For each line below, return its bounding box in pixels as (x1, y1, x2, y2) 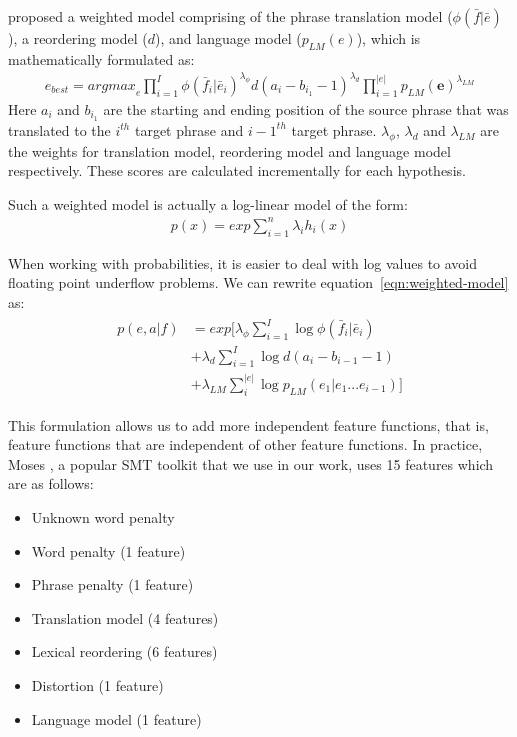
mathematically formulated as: (8, 48, 195, 69)
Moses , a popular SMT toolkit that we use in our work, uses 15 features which (8, 453, 494, 474)
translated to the (8, 119, 111, 140)
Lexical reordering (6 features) (31, 641, 218, 662)
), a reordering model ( (8, 28, 148, 48)
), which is (356, 28, 421, 48)
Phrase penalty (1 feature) (31, 574, 194, 595)
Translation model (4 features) (31, 607, 219, 628)
